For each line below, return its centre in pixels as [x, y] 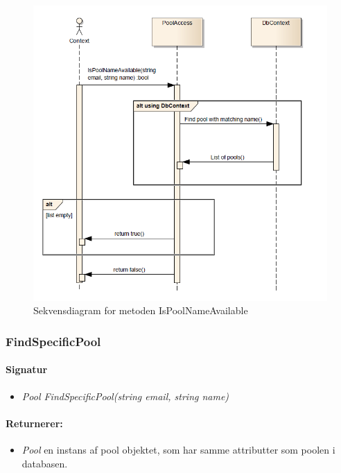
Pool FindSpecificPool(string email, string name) [125, 396]
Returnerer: [34, 423]
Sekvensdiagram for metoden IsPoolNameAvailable [141, 310]
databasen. [45, 463]
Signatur [27, 369]
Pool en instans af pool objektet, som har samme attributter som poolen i [178, 449]
